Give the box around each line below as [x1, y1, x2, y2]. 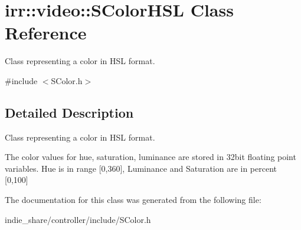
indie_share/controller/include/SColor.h [5, 213, 151, 225]
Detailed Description [5, 103, 134, 121]
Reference [5, 21, 87, 45]
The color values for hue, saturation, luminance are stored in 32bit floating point [5, 151, 296, 163]
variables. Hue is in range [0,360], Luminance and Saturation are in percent [5, 162, 277, 174]
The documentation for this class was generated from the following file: [5, 194, 261, 206]
